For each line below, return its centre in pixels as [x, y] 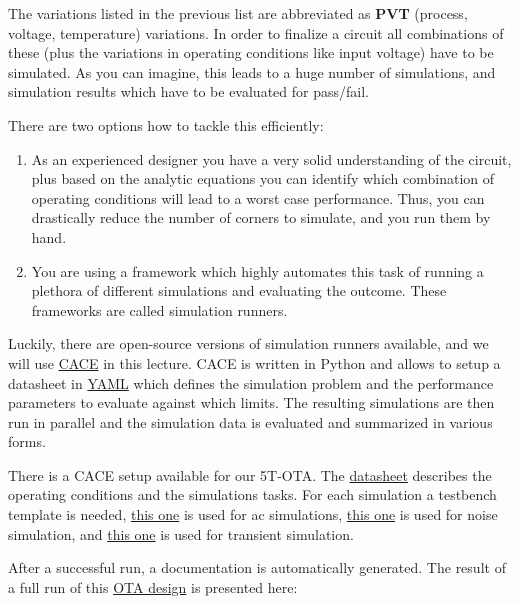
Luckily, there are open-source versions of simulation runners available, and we [248, 343]
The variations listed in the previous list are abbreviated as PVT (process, [238, 13]
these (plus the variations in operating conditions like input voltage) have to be [251, 52]
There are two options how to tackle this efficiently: [166, 124]
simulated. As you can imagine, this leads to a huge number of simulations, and [252, 71]
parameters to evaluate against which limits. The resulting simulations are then [251, 402]
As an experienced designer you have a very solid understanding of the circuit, [271, 158]
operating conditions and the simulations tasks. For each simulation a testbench [252, 494]
